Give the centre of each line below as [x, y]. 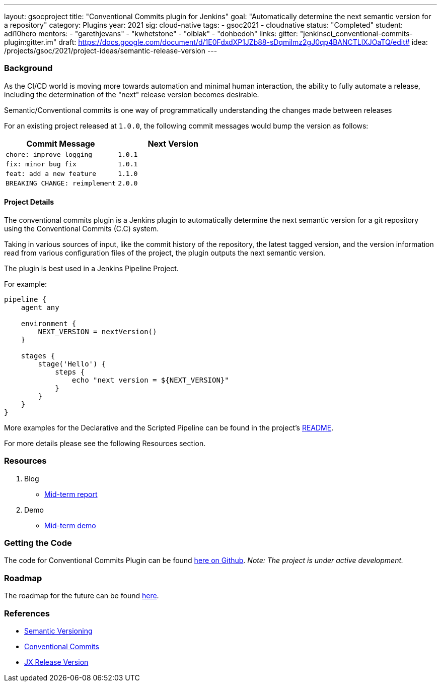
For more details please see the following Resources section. [105, 443]
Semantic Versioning [58, 631]
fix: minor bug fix [41, 164]
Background [28, 68]
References [27, 613]
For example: [26, 284]
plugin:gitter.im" [30, 42]
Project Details [29, 202]
